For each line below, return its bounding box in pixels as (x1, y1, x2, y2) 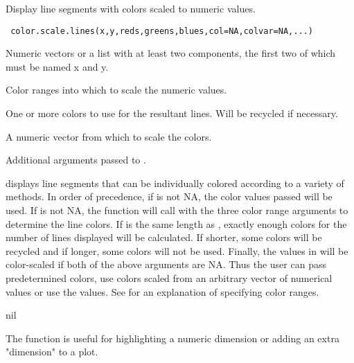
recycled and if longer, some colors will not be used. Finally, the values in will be (6, 243, 348, 258)
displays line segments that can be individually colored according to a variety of (6, 175, 344, 190)
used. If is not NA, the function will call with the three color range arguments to (6, 203, 348, 217)
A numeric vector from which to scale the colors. (6, 129, 212, 143)
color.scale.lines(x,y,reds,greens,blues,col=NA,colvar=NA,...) (10, 26, 313, 36)
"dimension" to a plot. (6, 344, 98, 359)
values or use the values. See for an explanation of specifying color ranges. (6, 284, 319, 299)
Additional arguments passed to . (6, 152, 146, 167)
